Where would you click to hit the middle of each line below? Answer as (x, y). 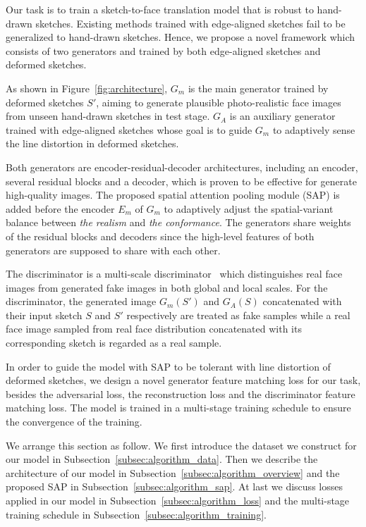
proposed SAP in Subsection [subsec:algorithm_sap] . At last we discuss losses (174, 486)
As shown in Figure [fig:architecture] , (87, 88)
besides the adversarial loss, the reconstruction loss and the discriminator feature (181, 393)
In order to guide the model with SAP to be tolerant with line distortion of (168, 366)
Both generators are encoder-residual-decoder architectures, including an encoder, (182, 167)
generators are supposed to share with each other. (113, 250)
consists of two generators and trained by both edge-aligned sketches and (163, 50)
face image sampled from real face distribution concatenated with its (154, 329)
